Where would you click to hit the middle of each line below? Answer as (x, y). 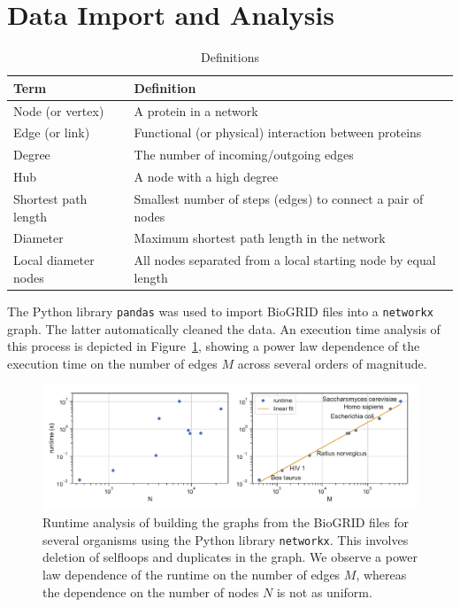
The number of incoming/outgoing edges (244, 155)
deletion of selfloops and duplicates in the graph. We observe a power (230, 557)
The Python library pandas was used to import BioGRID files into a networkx (220, 311)
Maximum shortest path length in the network (260, 238)
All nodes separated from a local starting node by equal (285, 260)
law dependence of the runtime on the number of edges (192, 574)
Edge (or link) (52, 132)
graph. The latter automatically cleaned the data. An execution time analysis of (224, 328)
